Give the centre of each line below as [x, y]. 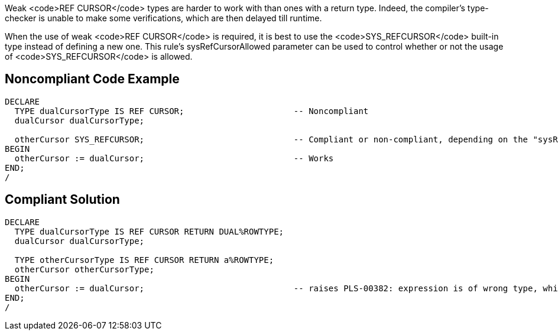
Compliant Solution [62, 200]
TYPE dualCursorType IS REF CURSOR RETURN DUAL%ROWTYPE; [149, 231]
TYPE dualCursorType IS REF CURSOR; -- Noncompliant [192, 111]
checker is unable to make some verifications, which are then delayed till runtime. [163, 18]
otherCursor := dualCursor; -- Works [174, 158]
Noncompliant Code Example [92, 79]
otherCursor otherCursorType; [84, 269]
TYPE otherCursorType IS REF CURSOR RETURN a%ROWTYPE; [144, 260]
